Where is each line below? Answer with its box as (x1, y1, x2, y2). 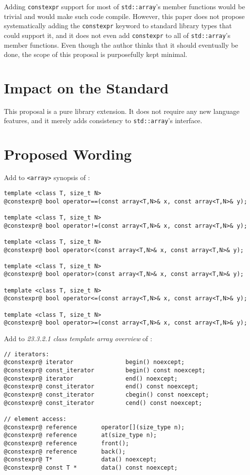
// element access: (4, 415, 67, 422)
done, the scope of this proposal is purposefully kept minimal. (4, 49, 187, 59)
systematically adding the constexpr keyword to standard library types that (4, 20, 232, 31)
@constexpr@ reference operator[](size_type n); (4, 423, 185, 431)
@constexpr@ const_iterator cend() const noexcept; (4, 399, 202, 406)
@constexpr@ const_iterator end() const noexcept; (4, 383, 199, 390)
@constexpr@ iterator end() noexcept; (4, 375, 178, 382)
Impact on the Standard (4, 77, 169, 97)
